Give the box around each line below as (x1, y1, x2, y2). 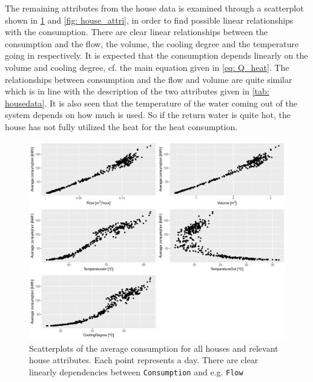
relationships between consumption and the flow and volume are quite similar (5, 73, 292, 85)
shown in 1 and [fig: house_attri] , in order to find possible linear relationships (5, 13, 294, 26)
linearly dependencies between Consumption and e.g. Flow (29, 365, 243, 378)
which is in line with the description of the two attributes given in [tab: (5, 85, 269, 97)
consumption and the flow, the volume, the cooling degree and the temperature (5, 37, 299, 50)
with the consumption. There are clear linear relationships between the (5, 25, 268, 38)
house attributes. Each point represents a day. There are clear (29, 354, 259, 366)
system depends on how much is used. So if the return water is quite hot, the (5, 108, 291, 121)
